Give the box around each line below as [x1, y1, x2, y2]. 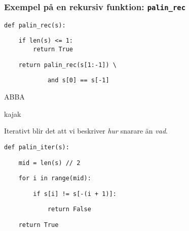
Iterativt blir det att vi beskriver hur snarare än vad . [4, 125, 168, 136]
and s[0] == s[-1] [47, 77, 109, 84]
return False [47, 206, 91, 213]
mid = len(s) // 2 [18, 159, 81, 167]
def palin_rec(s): [4, 21, 66, 29]
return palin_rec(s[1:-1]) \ [18, 61, 117, 69]
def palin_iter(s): [4, 143, 69, 151]
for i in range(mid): [18, 175, 91, 182]
